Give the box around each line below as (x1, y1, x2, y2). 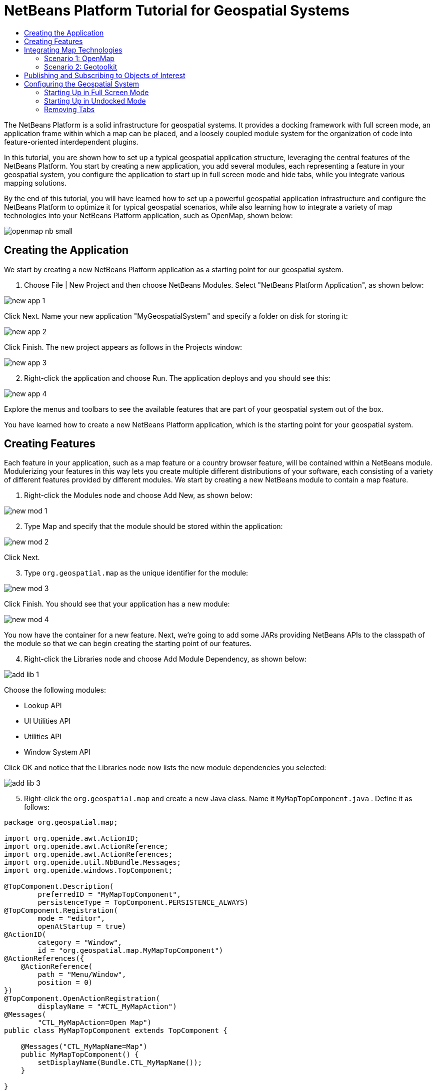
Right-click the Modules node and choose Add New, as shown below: (24, 491, 252, 500)
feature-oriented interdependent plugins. (4, 137, 138, 146)
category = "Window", (37, 938, 122, 947)
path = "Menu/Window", (37, 970, 126, 979)
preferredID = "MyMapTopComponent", (37, 890, 181, 899)
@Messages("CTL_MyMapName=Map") (20, 1042, 147, 1051)
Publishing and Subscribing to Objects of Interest (24, 71, 185, 80)
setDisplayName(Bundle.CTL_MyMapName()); (37, 1058, 202, 1067)
